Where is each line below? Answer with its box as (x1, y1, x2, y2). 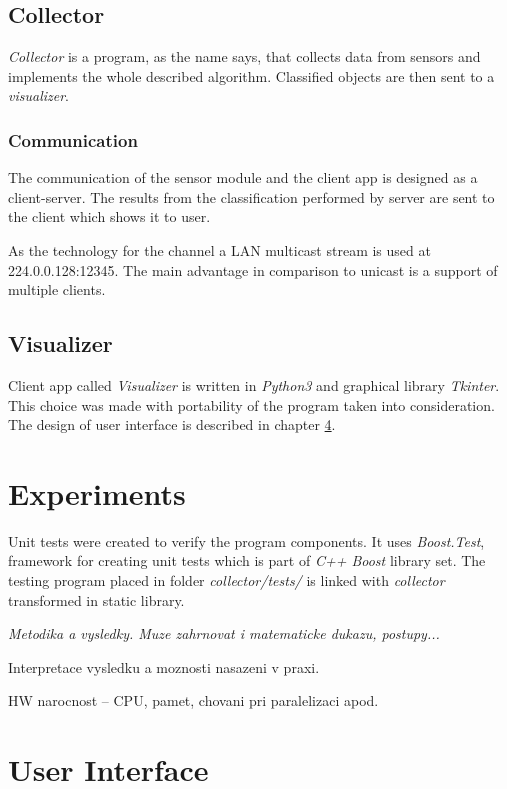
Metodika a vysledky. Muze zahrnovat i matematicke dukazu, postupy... (8, 623, 440, 644)
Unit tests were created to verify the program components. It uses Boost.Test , (8, 530, 485, 551)
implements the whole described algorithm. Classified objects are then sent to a (8, 65, 495, 86)
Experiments (8, 472, 186, 513)
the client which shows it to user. (8, 206, 211, 227)
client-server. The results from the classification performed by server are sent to (8, 186, 495, 207)
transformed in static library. (8, 589, 185, 610)
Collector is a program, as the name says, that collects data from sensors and (8, 46, 481, 67)
